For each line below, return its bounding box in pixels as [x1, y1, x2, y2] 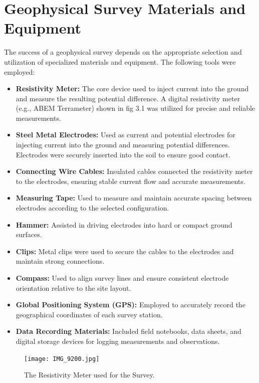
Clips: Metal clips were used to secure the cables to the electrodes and [16, 246, 234, 256]
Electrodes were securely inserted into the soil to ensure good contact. [16, 149, 230, 159]
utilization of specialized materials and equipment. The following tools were [4, 56, 236, 67]
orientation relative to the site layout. [16, 282, 131, 293]
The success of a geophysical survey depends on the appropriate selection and [4, 47, 242, 57]
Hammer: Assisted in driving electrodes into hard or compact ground [16, 219, 232, 230]
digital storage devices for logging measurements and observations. [16, 335, 220, 346]
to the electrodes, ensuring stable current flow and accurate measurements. [16, 175, 245, 186]
